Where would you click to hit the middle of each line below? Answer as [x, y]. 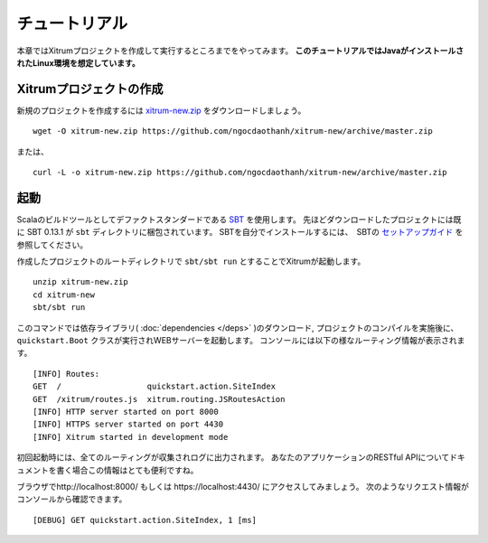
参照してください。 [52, 245]
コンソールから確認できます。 [72, 499]
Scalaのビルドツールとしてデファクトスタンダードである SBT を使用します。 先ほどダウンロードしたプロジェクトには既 [239, 219]
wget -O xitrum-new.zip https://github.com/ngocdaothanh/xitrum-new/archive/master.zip [233, 131]
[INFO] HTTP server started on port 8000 [126, 412]
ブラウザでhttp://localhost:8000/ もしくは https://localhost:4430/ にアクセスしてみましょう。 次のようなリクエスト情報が [243, 486]
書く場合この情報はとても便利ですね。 [127, 470]
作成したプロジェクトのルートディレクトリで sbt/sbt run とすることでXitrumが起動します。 [191, 261]
